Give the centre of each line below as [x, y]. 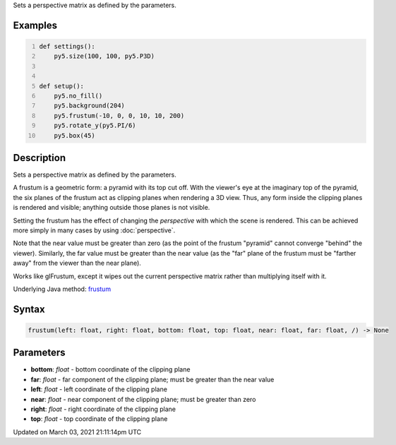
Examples [35, 25]
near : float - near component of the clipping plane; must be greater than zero [143, 399]
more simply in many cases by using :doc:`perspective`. [94, 230]
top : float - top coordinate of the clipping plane [99, 419]
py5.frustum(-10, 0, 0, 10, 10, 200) [119, 115]
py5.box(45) [74, 135]
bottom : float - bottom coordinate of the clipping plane [110, 369]
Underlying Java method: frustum [62, 289]
